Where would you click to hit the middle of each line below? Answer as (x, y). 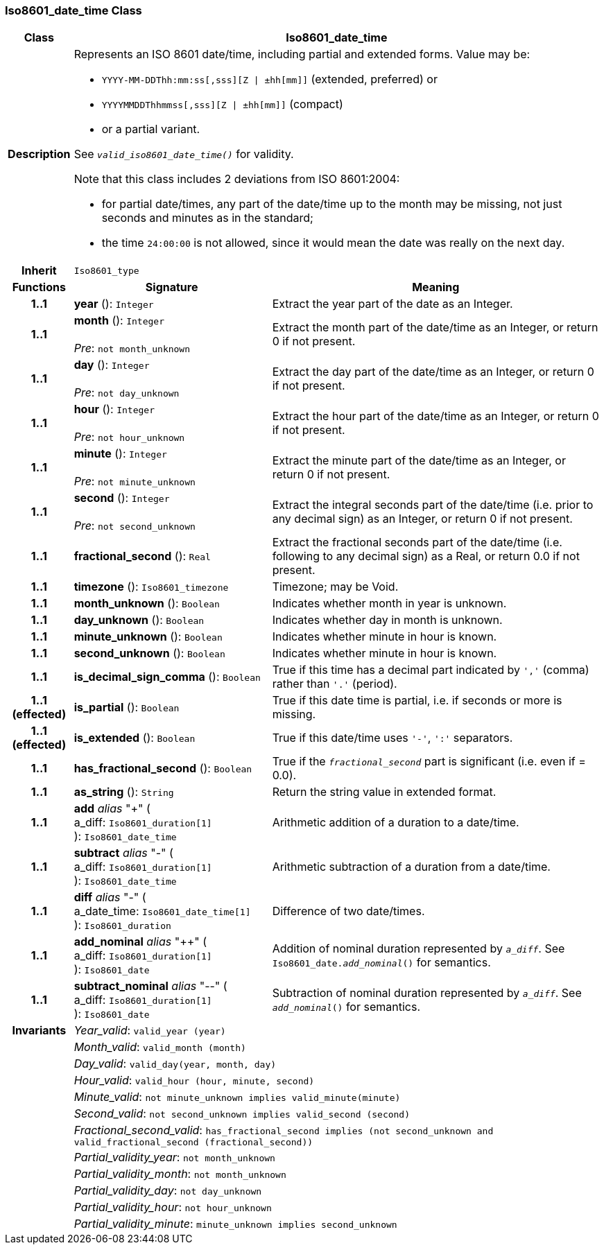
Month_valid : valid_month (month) (160, 1047)
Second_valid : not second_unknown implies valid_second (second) (242, 1114)
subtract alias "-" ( (123, 853)
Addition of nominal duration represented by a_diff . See (419, 949)
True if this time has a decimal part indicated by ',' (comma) (431, 670)
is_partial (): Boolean (127, 708)
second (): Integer (122, 498)
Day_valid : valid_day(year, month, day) (175, 1064)
